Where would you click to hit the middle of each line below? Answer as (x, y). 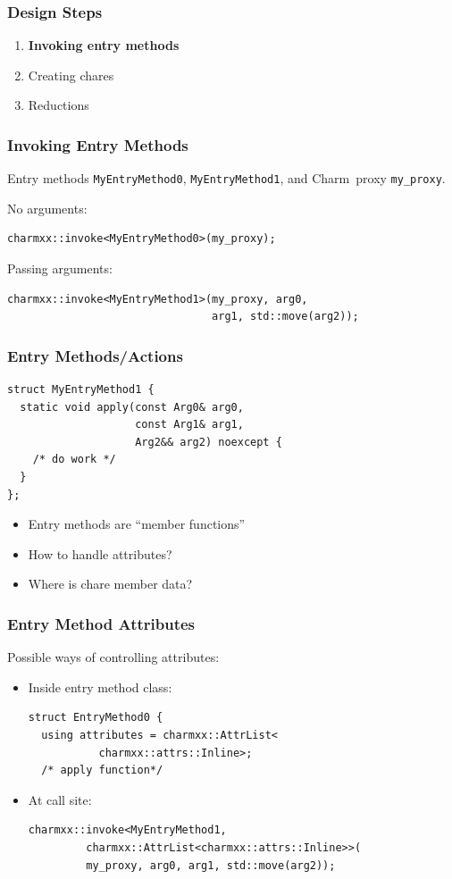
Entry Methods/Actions (95, 355)
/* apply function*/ (102, 770)
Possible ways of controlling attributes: (113, 657)
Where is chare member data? (110, 584)
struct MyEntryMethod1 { (81, 390)
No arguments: (47, 208)
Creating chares (71, 75)
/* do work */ (74, 460)
